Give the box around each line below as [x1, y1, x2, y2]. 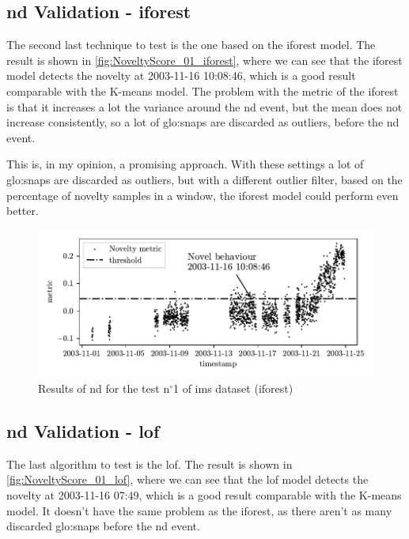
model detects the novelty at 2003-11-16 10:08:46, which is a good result [6, 67, 356, 84]
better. [6, 202, 39, 219]
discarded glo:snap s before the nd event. [6, 518, 200, 534]
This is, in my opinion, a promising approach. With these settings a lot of [6, 156, 364, 172]
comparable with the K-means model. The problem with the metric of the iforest [6, 82, 399, 99]
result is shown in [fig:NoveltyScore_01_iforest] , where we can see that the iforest [6, 51, 403, 68]
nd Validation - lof [6, 418, 160, 443]
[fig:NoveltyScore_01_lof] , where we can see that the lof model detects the [6, 471, 369, 488]
